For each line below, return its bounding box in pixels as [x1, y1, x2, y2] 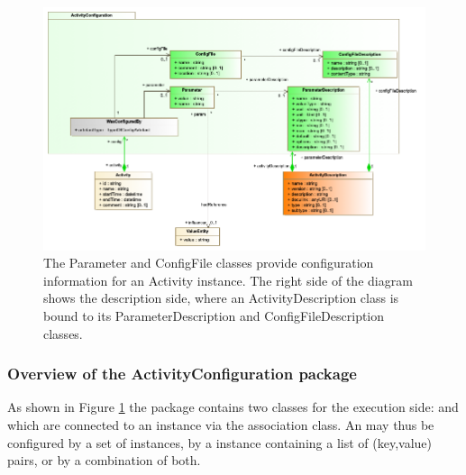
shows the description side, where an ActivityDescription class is [43, 288, 399, 307]
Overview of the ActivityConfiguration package [7, 362, 357, 385]
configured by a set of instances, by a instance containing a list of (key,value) [7, 433, 432, 452]
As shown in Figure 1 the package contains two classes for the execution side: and [7, 397, 459, 416]
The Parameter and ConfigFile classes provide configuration [43, 253, 374, 272]
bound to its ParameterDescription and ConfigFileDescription [43, 306, 385, 324]
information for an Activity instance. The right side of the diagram [43, 270, 413, 289]
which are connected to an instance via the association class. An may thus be [7, 415, 434, 434]
